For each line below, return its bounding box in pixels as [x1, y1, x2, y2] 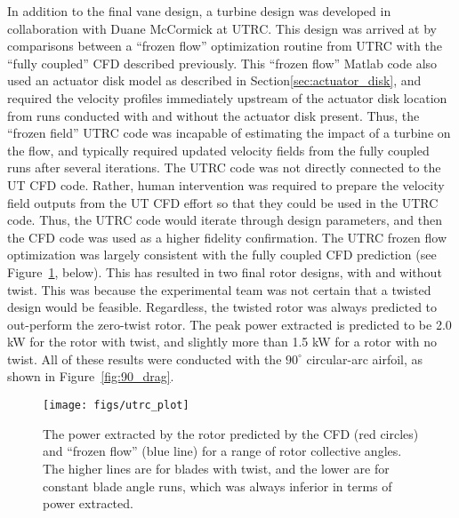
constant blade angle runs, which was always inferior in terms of [43, 476, 392, 495]
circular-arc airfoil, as [306, 349, 423, 368]
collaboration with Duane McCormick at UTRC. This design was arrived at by [7, 19, 437, 37]
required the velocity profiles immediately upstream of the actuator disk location [7, 88, 447, 107]
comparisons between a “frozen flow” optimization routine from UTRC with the [7, 36, 442, 55]
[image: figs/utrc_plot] [43, 399, 189, 412]
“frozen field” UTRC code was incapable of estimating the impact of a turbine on [7, 124, 451, 142]
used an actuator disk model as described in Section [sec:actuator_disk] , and [7, 71, 422, 90]
